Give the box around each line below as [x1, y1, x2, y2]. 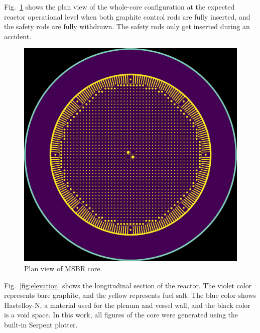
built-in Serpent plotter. [4, 319, 78, 329]
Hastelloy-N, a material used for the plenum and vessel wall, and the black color [4, 299, 250, 310]
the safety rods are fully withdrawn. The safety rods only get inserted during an [4, 21, 250, 32]
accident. [4, 31, 32, 41]
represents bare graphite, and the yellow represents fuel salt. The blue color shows [4, 290, 256, 300]
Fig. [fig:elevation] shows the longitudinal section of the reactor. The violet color [4, 280, 252, 290]
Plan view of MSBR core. [24, 263, 102, 273]
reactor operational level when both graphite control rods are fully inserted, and [4, 11, 250, 22]
